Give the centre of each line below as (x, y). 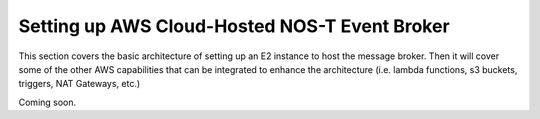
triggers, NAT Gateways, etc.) (79, 84)
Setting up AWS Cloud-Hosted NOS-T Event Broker (234, 26)
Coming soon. (47, 102)
